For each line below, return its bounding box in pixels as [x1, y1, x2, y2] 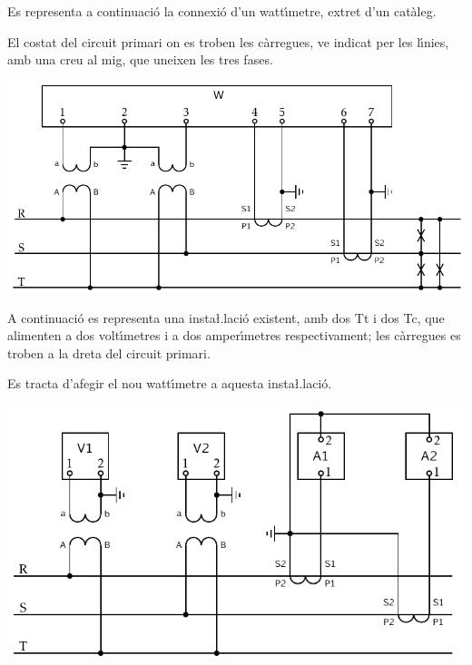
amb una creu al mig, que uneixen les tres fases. [7, 50, 273, 69]
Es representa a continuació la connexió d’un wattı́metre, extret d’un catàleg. [7, 2, 437, 20]
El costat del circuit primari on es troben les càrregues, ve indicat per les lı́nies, [7, 32, 449, 51]
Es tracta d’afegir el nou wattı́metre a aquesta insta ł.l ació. [7, 374, 332, 393]
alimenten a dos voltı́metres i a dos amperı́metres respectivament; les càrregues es [7, 326, 461, 345]
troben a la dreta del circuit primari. [7, 343, 211, 362]
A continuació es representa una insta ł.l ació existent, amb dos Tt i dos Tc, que [7, 308, 445, 327]
